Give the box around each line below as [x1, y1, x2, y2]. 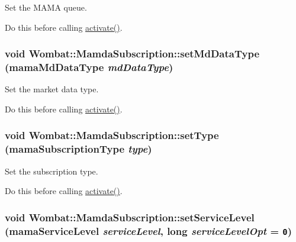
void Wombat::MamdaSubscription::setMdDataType [5, 46, 260, 61]
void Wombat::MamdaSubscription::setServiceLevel [5, 209, 255, 224]
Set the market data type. [5, 83, 99, 95]
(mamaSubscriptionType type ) [5, 141, 152, 156]
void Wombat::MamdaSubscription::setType [5, 128, 219, 143]
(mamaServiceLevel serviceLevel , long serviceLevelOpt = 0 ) [5, 223, 292, 238]
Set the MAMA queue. [5, 1, 87, 13]
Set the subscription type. [5, 164, 98, 177]
